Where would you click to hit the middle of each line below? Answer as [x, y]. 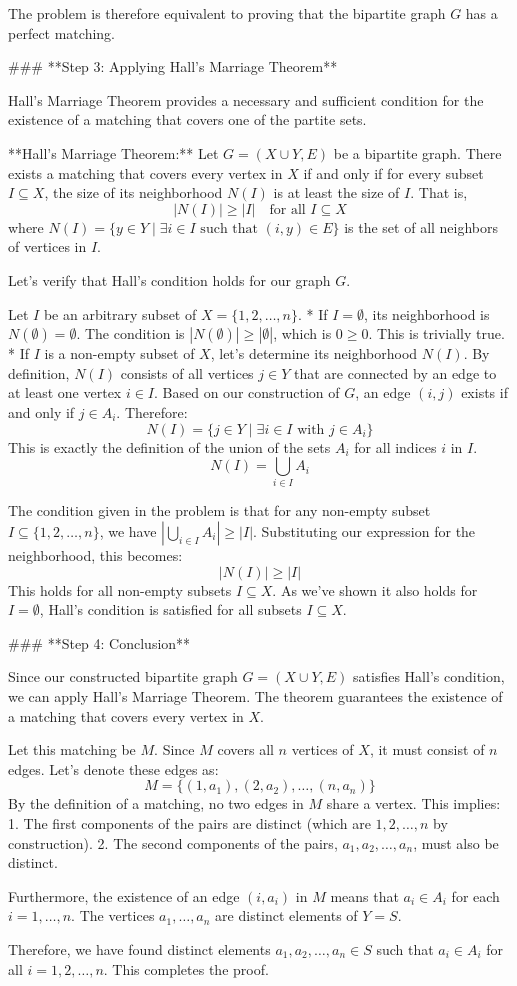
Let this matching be [72, 749]
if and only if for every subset [393, 172]
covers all [245, 749]
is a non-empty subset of [119, 353]
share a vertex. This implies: [413, 803]
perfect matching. [61, 32]
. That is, [439, 192]
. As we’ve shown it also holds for [375, 589]
